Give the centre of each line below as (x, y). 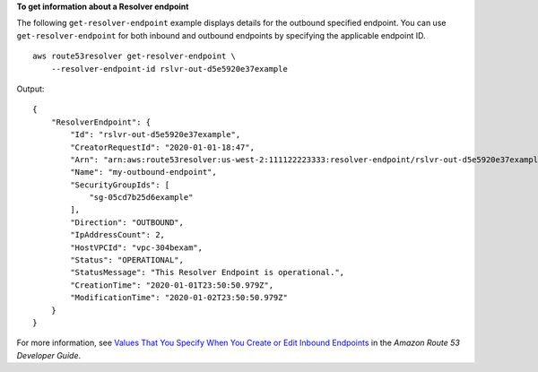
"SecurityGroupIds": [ (120, 185)
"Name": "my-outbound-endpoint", (143, 172)
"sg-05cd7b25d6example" (141, 198)
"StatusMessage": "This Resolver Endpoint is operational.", (208, 273)
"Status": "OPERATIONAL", (127, 260)
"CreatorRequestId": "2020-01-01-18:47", (163, 147)
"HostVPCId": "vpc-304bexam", (137, 247)
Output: (30, 89)
